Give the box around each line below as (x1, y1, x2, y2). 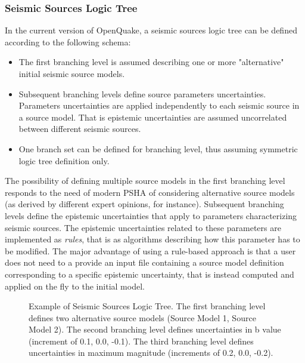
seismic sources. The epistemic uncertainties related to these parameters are (5, 221, 281, 233)
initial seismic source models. (18, 67, 125, 79)
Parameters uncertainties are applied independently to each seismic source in (18, 99, 300, 112)
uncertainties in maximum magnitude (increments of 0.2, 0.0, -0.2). (29, 346, 273, 359)
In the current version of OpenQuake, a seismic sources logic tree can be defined (5, 24, 297, 36)
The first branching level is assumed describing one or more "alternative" (18, 56, 284, 68)
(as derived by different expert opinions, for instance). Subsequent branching (5, 198, 284, 210)
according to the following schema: (5, 35, 131, 48)
